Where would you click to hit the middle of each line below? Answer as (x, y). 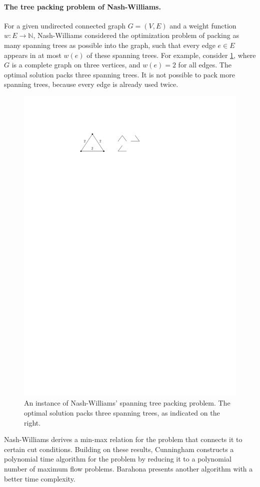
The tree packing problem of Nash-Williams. (82, 6)
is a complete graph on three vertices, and (76, 65)
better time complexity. (40, 478)
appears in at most (33, 55)
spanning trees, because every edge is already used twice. (91, 84)
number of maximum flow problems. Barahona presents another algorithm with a (128, 469)
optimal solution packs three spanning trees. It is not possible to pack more (119, 74)
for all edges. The (205, 65)
